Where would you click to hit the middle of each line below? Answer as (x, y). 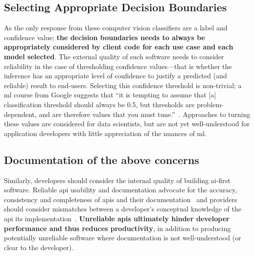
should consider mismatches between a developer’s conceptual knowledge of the (123, 209)
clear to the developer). (39, 247)
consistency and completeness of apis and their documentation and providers (121, 199)
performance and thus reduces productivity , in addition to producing (117, 228)
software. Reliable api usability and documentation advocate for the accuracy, (121, 190)
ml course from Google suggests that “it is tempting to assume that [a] (110, 95)
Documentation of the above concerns (102, 159)
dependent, (20, 114)
